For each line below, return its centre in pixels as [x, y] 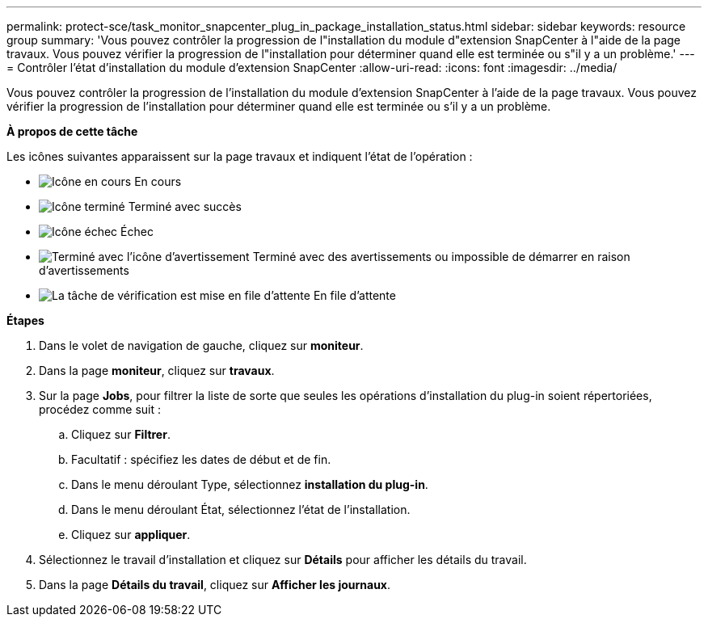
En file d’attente [354, 295]
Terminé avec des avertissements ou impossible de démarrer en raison [441, 257]
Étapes [25, 320]
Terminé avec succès [185, 206]
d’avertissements [84, 270]
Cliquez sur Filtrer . [121, 434]
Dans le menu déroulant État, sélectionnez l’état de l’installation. [241, 509]
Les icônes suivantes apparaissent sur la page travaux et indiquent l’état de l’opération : [240, 156]
